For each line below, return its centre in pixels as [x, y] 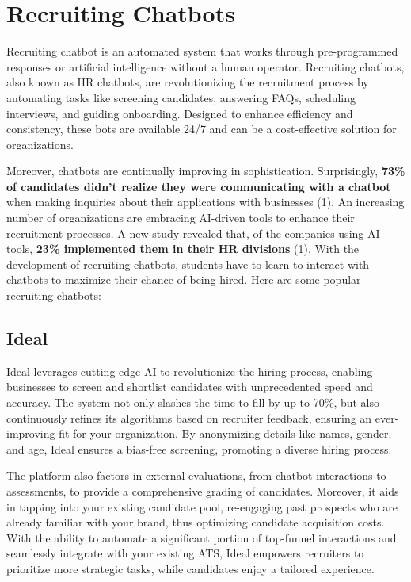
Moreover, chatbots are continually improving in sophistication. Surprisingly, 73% [206, 171]
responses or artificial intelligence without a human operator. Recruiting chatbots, [205, 66]
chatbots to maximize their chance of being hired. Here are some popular [184, 280]
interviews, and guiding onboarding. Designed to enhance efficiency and [180, 113]
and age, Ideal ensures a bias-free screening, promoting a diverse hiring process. [199, 448]
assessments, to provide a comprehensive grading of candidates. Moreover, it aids [203, 490]
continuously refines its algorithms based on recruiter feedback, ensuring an [189, 417]
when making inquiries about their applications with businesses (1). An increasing [205, 202]
